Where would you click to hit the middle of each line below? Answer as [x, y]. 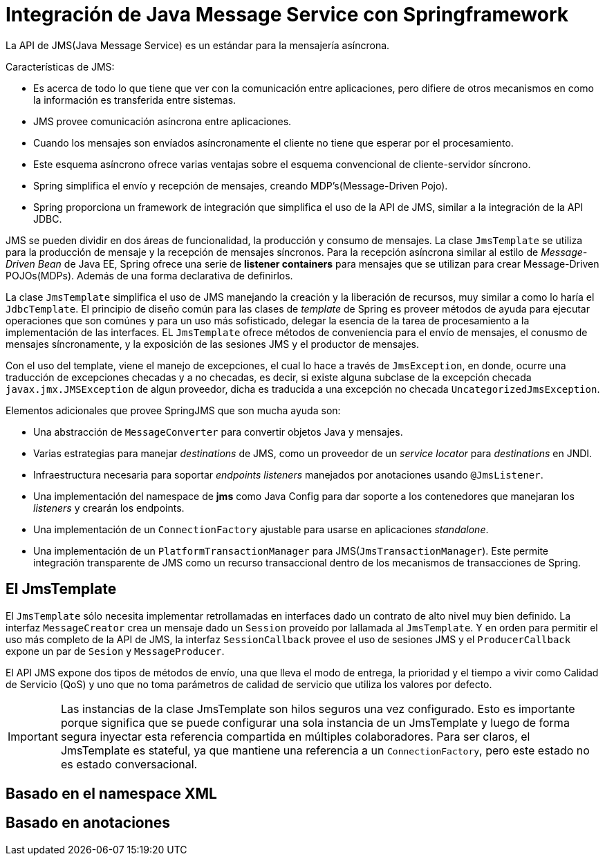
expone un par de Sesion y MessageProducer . [115, 651]
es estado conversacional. [129, 764]
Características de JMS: [60, 66]
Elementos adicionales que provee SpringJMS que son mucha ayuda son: [173, 410]
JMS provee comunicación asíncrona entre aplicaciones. [162, 121]
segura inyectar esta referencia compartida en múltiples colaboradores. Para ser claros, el [295, 736]
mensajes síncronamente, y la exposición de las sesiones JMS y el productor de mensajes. [213, 344]
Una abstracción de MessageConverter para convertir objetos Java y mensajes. [218, 432]
